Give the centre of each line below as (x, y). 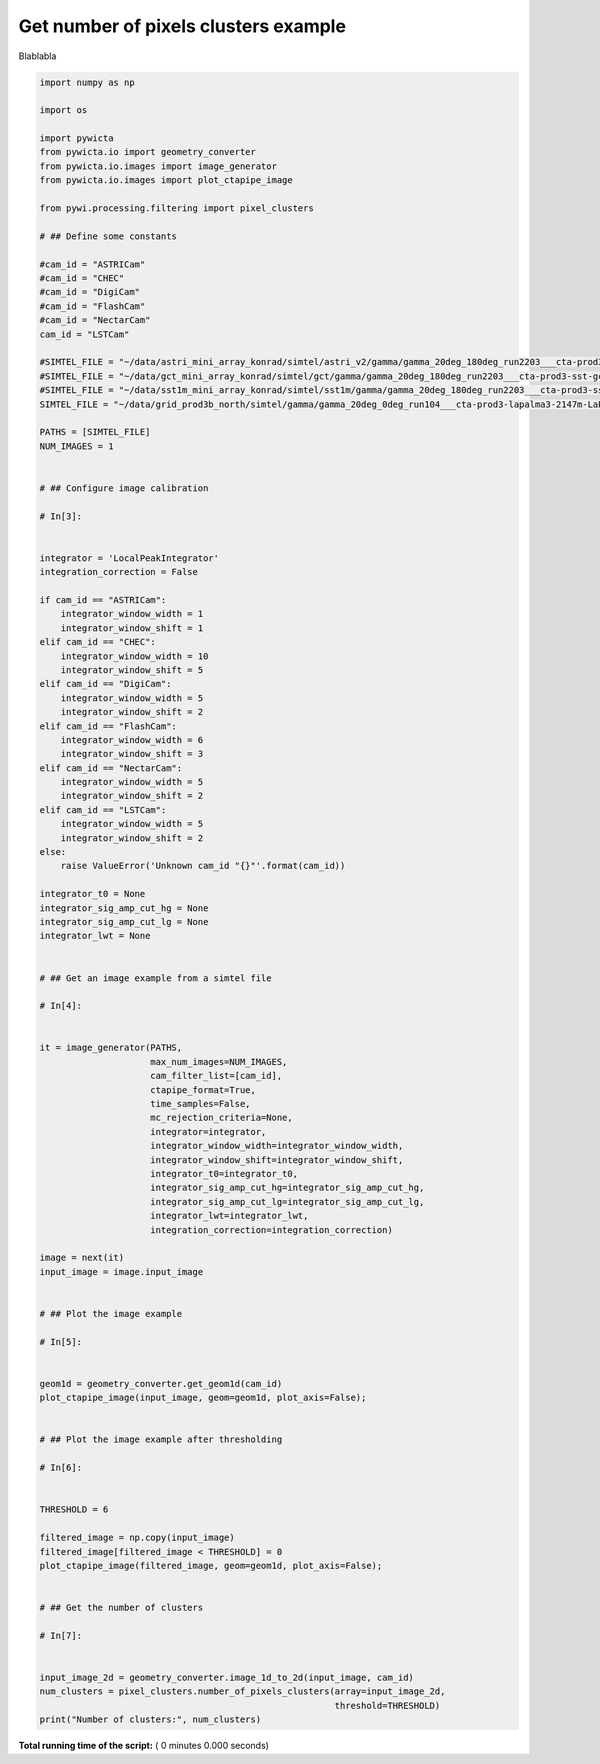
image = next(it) (82, 1258)
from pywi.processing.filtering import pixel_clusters (176, 208)
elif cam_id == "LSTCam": (103, 809)
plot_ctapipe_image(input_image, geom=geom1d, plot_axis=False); (203, 1398)
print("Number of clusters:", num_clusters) (150, 1719)
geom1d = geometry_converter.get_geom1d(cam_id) (161, 1383)
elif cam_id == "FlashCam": (108, 726)
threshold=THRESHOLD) (387, 1705)
